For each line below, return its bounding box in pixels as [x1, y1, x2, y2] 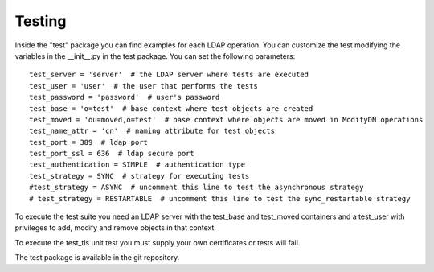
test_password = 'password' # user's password [29, 93, 220, 102]
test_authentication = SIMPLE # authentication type [29, 160, 245, 169]
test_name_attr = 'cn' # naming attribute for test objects [29, 126, 275, 136]
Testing [14, 12, 67, 30]
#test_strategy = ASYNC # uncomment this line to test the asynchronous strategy [29, 183, 364, 192]
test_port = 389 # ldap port [29, 138, 149, 146]
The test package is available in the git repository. [14, 253, 180, 262]
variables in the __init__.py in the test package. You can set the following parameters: [14, 51, 296, 60]
